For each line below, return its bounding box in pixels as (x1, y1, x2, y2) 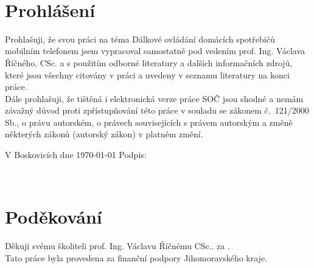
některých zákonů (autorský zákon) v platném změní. (5, 128, 203, 140)
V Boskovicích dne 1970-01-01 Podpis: (5, 148, 147, 161)
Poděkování (5, 204, 102, 229)
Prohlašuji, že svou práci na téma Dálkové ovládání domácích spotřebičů (5, 32, 275, 45)
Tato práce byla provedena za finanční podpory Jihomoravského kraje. (5, 251, 268, 264)
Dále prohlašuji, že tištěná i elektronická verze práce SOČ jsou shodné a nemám (5, 92, 304, 105)
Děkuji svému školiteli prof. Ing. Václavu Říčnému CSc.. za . (5, 239, 231, 252)
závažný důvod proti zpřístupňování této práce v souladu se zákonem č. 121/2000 (5, 104, 309, 117)
